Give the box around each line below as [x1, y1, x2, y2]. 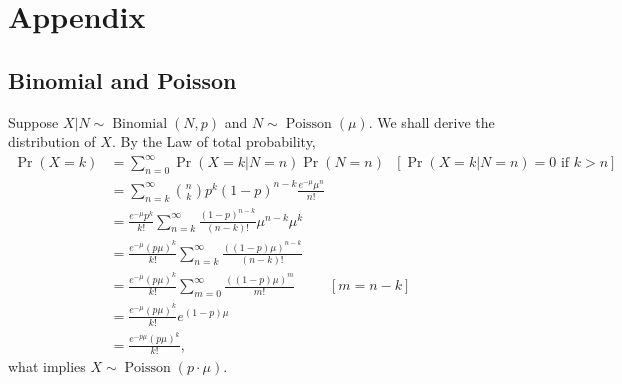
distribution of [8, 131, 96, 152]
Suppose [8, 111, 59, 132]
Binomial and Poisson [8, 64, 237, 95]
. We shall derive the [368, 111, 495, 132]
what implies [8, 356, 86, 377]
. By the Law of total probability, [111, 131, 316, 152]
